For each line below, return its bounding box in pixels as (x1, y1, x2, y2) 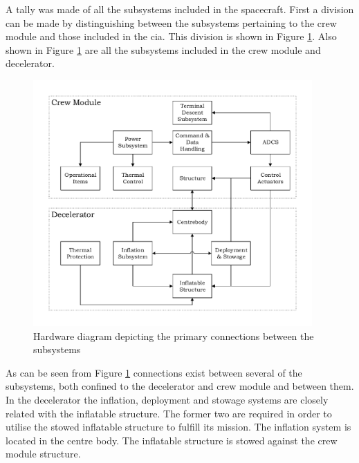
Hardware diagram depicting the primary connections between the (33, 328, 314, 343)
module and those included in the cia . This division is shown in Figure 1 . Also (6, 29, 337, 44)
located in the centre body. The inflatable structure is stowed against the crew (6, 433, 338, 447)
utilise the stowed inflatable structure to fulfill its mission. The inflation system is (6, 419, 351, 434)
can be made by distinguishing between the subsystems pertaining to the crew (6, 15, 337, 30)
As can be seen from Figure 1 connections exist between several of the (6, 365, 302, 379)
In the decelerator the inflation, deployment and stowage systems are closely (6, 392, 329, 406)
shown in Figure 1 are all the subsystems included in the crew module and (6, 42, 321, 57)
